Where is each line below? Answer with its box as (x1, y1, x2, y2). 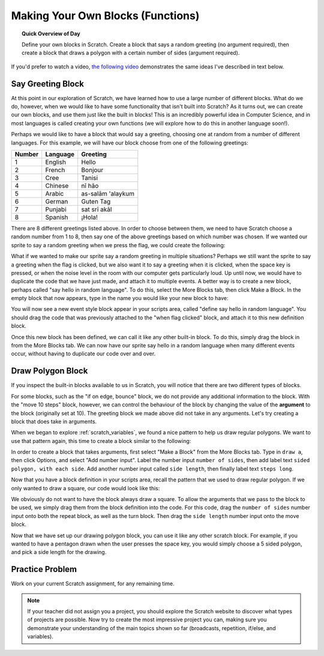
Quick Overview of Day (22, 30, 80, 37)
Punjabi (45, 205, 67, 213)
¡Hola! (81, 213, 98, 221)
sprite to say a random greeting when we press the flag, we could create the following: (11, 241, 226, 248)
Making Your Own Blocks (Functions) (11, 9, 200, 22)
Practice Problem (11, 564, 77, 574)
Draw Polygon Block (11, 366, 88, 376)
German (45, 197, 68, 205)
